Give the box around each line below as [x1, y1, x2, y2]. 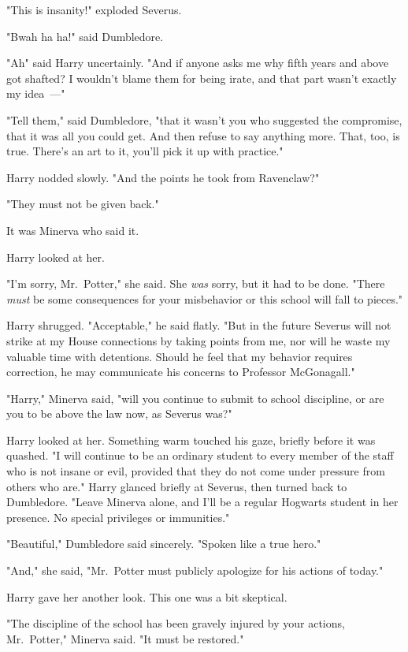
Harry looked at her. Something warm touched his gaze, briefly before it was [6, 431, 376, 448]
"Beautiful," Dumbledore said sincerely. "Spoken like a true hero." [6, 535, 321, 552]
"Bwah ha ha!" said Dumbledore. [6, 28, 164, 44]
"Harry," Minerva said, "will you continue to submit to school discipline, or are [6, 389, 384, 406]
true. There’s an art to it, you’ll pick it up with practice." [6, 143, 284, 159]
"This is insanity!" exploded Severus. [6, 2, 182, 17]
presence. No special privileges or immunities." [6, 509, 230, 525]
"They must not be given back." [6, 196, 159, 212]
